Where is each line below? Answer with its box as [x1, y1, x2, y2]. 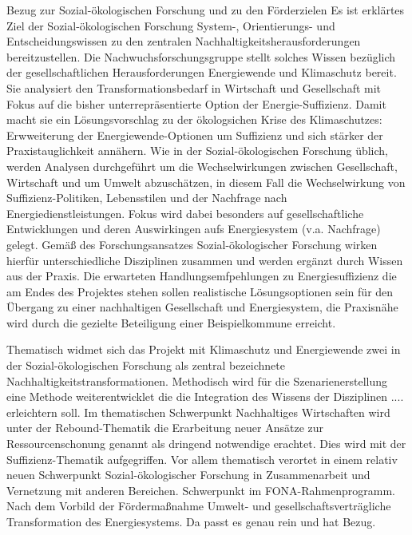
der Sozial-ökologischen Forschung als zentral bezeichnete [6, 357, 285, 374]
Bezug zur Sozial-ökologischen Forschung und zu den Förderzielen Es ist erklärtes [6, 2, 405, 18]
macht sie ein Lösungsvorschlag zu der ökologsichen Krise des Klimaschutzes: [6, 111, 382, 128]
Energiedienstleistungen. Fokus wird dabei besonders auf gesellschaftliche [6, 204, 364, 221]
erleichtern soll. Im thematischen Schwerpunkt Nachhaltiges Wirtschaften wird [6, 403, 390, 420]
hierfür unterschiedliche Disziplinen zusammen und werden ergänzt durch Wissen [6, 252, 403, 268]
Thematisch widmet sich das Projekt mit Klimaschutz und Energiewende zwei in [6, 341, 401, 358]
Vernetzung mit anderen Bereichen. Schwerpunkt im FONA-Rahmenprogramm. [6, 481, 395, 498]
